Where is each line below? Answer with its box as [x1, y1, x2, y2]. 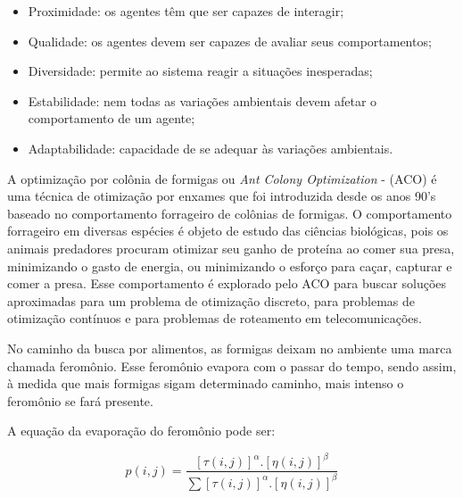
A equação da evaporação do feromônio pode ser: [7, 421, 276, 440]
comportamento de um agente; [28, 109, 195, 128]
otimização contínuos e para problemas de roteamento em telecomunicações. [7, 309, 422, 328]
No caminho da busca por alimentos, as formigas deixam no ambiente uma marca [7, 338, 452, 357]
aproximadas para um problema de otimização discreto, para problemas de [7, 291, 416, 310]
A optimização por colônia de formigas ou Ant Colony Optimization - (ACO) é [7, 169, 437, 187]
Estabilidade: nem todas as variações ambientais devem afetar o [28, 91, 377, 110]
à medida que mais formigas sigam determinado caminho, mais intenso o [7, 374, 404, 393]
